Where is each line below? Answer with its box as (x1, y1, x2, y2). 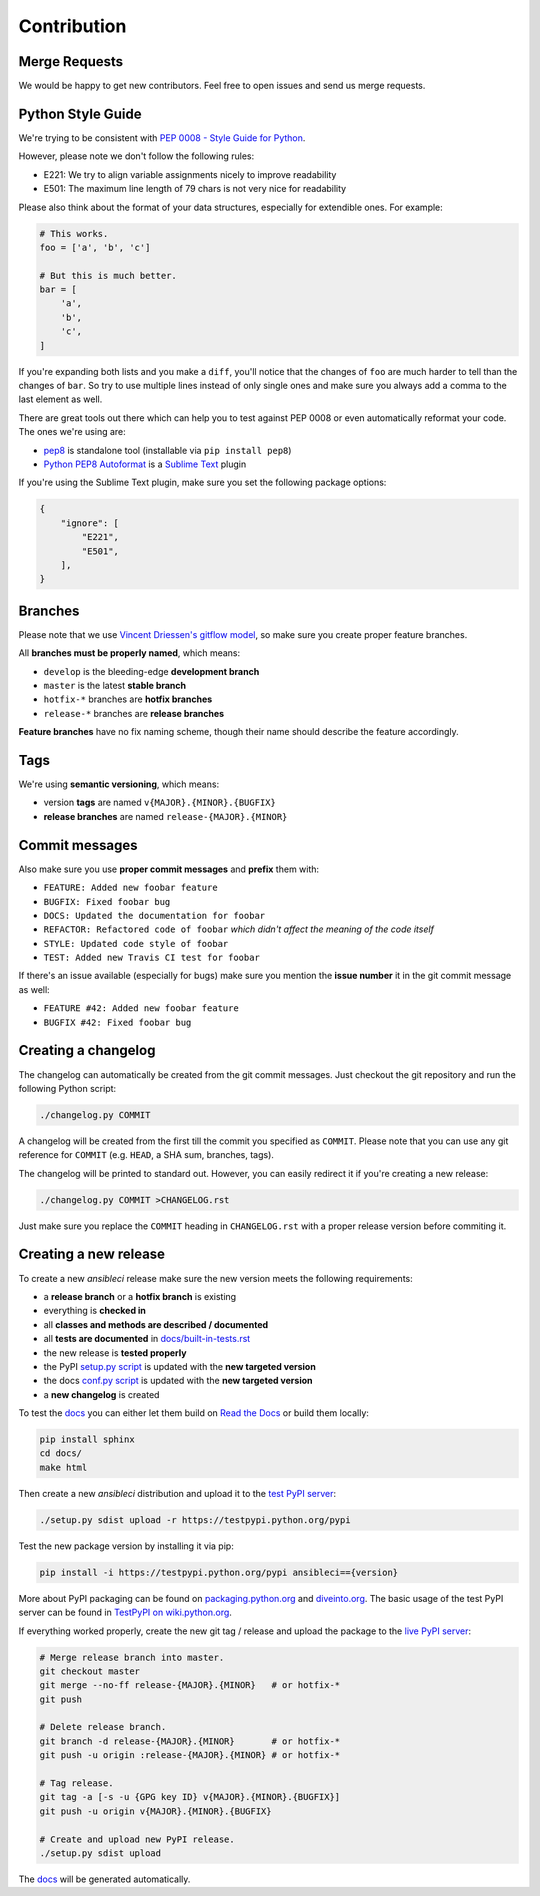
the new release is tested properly (43, 1346, 187, 1359)
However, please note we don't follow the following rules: (18, 150, 255, 162)
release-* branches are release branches (43, 707, 225, 719)
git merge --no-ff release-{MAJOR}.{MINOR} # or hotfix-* (39, 1680, 341, 1691)
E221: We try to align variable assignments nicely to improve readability (43, 168, 337, 180)
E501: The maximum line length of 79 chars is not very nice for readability (43, 183, 347, 195)
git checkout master (39, 1665, 140, 1677)
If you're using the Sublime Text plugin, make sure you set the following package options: (18, 476, 387, 489)
